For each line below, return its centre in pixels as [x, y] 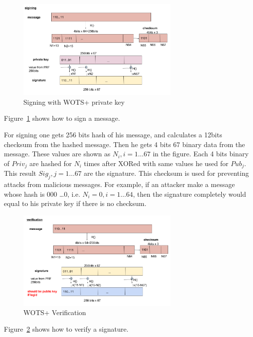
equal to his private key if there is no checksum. [75, 203]
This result [20, 173]
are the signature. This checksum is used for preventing [166, 173]
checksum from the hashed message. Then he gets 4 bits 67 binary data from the [125, 144]
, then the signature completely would [189, 194]
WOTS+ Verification [55, 312]
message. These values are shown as [57, 154]
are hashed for [51, 163]
